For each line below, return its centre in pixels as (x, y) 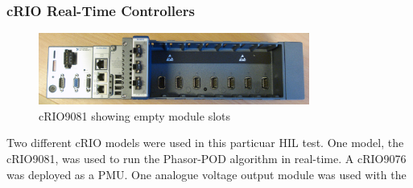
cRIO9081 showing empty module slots (135, 115)
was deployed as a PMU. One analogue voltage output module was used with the (206, 174)
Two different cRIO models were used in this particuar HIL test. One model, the (205, 143)
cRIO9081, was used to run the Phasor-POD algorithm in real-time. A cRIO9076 (206, 158)
